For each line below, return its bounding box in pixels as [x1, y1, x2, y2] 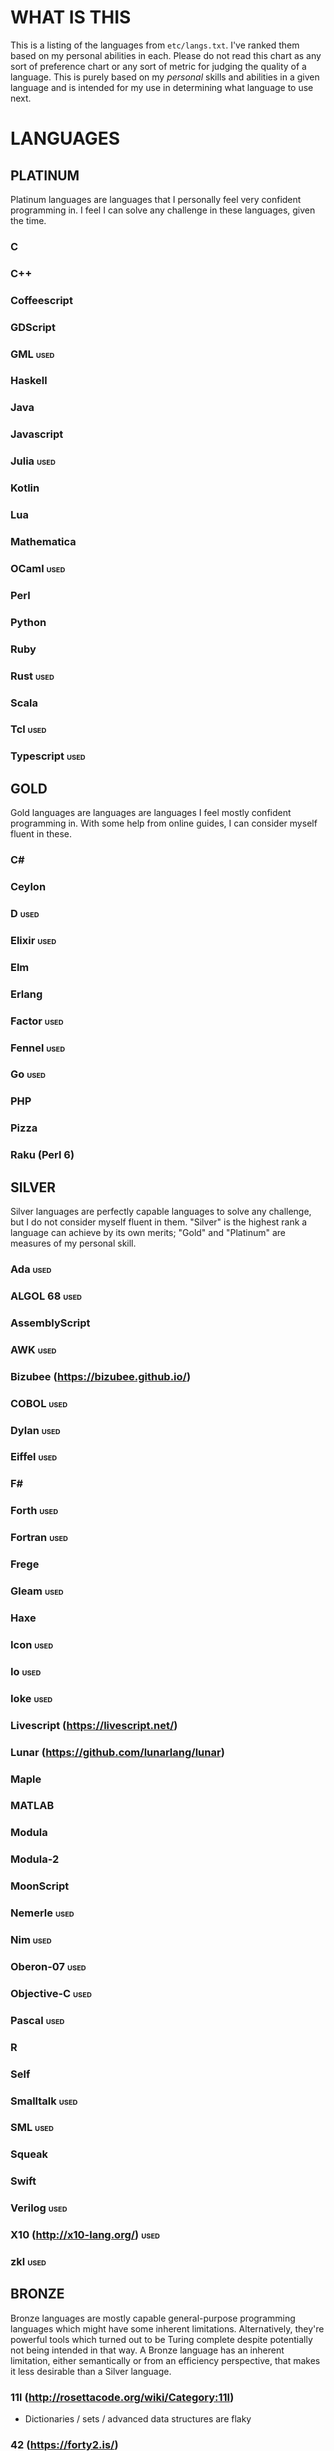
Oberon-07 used [10, 1959, 87, 1973]
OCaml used [10, 561, 66, 575]
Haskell [10, 374, 48, 388]
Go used [10, 1067, 47, 1081]
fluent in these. [10, 828, 73, 840]
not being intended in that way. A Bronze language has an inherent [10, 2344, 285, 2356]
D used [10, 906, 40, 920]
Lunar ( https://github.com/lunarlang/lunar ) [10, 1745, 225, 1759]
